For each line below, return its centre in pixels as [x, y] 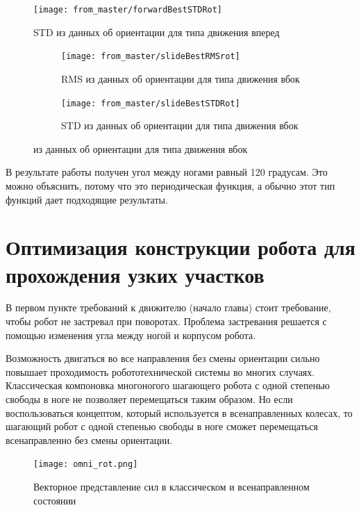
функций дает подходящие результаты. [87, 199]
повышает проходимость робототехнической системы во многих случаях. [160, 371]
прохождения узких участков [135, 274]
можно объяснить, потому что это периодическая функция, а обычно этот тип [170, 185]
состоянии [55, 500]
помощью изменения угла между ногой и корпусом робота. [131, 335]
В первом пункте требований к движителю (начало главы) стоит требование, [168, 307]
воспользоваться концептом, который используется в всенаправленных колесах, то [179, 412]
